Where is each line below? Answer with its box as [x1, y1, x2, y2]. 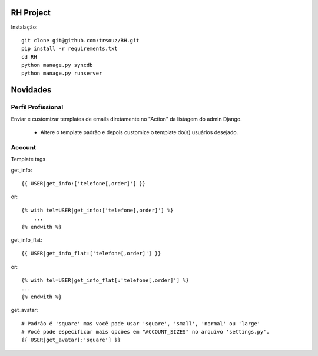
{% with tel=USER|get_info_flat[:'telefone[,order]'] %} [21, 277, 190, 284]
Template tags [11, 156, 46, 163]
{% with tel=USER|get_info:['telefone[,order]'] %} [21, 207, 174, 214]
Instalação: [11, 24, 38, 31]
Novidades [11, 85, 52, 95]
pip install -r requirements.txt [21, 45, 118, 52]
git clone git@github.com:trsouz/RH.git [21, 37, 140, 44]
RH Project [11, 8, 51, 18]
